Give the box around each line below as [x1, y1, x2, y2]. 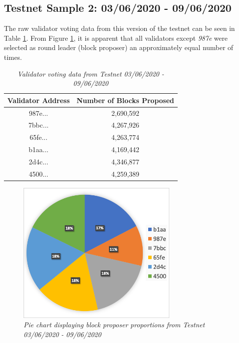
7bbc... [28, 120, 49, 130]
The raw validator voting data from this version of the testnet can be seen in [4, 23, 235, 33]
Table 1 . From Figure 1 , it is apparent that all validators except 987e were [4, 32, 228, 43]
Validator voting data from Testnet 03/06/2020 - [17, 68, 164, 79]
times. [4, 52, 22, 62]
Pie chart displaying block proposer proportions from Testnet [24, 319, 205, 330]
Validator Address [7, 95, 70, 105]
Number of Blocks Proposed [77, 95, 174, 105]
